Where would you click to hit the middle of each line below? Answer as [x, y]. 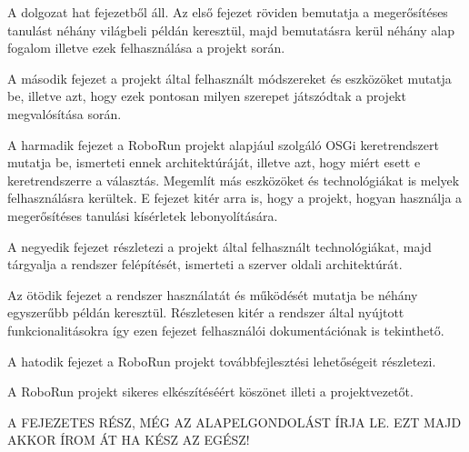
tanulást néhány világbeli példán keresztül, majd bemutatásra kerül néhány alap [231, 30]
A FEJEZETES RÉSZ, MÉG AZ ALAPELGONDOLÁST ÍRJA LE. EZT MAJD [234, 422]
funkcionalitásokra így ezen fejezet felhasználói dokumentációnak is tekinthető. [226, 330]
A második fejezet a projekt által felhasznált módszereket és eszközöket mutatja [230, 78]
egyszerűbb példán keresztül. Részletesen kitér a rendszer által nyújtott [206, 312]
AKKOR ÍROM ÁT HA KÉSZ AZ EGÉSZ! [129, 440]
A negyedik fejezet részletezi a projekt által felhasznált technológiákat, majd [220, 246]
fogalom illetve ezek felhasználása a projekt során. [146, 48]
